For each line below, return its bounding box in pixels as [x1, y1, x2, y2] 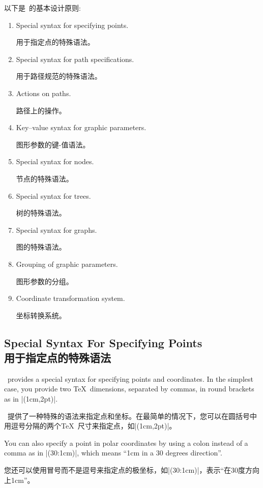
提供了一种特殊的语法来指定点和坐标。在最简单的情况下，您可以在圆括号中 [7, 410, 257, 421]
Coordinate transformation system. [16, 293, 125, 303]
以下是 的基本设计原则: [4, 3, 81, 13]
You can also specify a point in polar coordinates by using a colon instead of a [4, 437, 248, 448]
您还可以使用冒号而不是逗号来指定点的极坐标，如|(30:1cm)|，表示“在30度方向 [4, 465, 260, 475]
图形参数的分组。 [16, 276, 73, 286]
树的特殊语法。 [16, 207, 66, 218]
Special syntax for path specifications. [16, 53, 134, 64]
